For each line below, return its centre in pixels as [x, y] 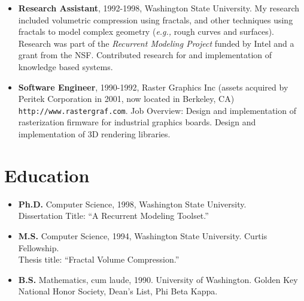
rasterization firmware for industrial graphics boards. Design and [137, 122]
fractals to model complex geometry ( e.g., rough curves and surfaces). [146, 31]
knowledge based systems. [66, 66]
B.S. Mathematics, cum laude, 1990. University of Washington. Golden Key [158, 279]
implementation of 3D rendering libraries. [94, 134]
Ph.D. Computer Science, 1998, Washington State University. [132, 204]
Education [47, 175]
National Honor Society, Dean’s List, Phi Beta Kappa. [118, 291]
